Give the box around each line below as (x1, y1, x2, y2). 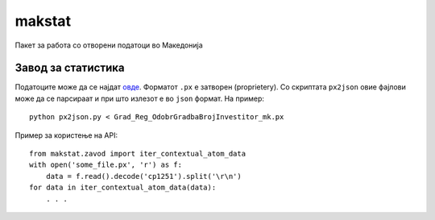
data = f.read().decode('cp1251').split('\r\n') (45, 172, 242, 181)
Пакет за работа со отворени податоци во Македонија (14, 40, 203, 50)
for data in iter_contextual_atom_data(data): (29, 183, 217, 193)
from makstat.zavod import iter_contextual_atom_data (29, 149, 246, 159)
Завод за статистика (14, 61, 125, 75)
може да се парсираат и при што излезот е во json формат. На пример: (14, 93, 265, 103)
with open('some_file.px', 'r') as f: (29, 160, 183, 169)
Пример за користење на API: (14, 130, 118, 140)
